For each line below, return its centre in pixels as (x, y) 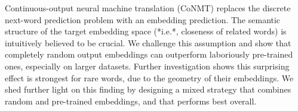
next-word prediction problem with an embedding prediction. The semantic (143, 19)
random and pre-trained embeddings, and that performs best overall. (131, 101)
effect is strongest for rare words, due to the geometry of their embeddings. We (149, 77)
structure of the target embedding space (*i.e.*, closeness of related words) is (146, 31)
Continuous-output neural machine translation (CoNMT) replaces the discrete (148, 8)
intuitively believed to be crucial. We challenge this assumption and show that (148, 42)
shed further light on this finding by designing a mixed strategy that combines (148, 89)
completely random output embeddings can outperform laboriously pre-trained (149, 54)
